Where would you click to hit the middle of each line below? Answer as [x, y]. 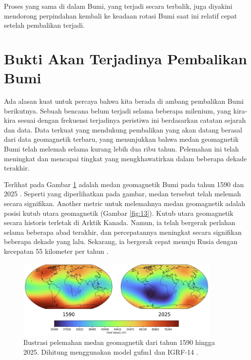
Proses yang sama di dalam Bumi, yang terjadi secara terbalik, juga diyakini [118, 6]
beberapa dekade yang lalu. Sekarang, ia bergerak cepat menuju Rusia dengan [121, 241]
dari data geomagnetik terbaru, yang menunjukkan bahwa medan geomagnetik [121, 139]
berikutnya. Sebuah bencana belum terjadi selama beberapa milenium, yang [118, 110]
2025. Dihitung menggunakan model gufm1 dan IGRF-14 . [111, 351]
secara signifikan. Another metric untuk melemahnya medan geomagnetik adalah [125, 203]
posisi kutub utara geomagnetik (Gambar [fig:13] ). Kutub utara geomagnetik [119, 213]
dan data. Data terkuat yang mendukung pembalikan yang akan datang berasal [123, 129]
